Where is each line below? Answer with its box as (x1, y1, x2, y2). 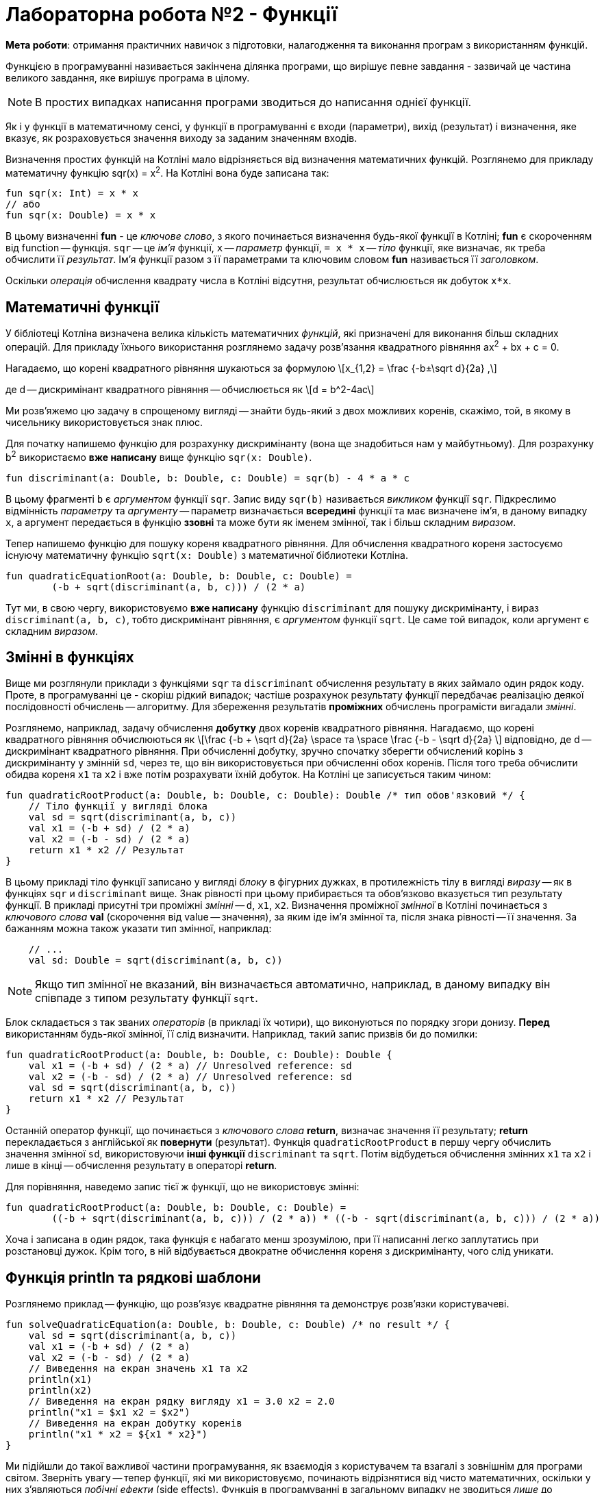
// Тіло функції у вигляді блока (28, 801, 208, 812)
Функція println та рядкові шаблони (5, 1268, 262, 1286)
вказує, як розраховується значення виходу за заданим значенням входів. (5, 131, 357, 144)
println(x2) (28, 1385, 92, 1396)
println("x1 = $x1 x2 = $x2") (28, 1407, 190, 1418)
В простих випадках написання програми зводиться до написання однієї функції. (35, 95, 472, 109)
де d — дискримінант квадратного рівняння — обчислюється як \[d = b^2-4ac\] (5, 383, 375, 395)
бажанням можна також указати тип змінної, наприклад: (5, 923, 272, 935)
